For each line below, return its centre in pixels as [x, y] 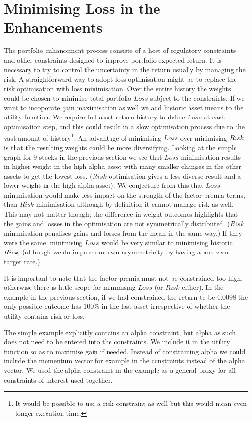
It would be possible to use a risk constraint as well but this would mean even [131, 403]
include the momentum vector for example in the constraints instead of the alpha [125, 361]
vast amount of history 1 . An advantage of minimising [83, 137]
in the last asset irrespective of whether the [166, 306]
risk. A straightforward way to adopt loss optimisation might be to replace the [120, 79]
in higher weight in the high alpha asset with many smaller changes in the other [123, 166]
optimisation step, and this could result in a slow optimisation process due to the [124, 126]
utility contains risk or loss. [44, 316]
